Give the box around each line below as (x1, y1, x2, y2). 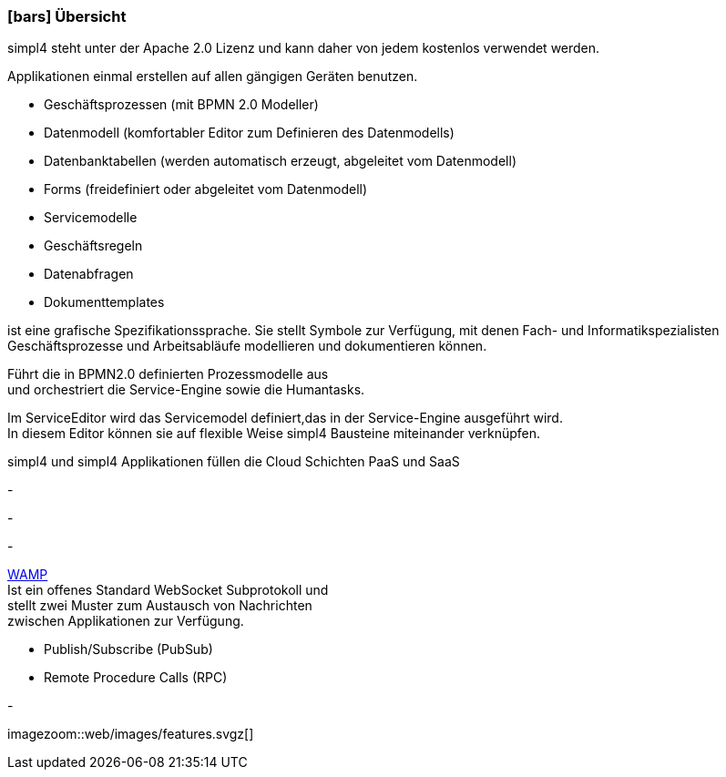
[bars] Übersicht (7, 7, 127, 26)
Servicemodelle (44, 210, 138, 226)
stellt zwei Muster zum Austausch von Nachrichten (7, 598, 312, 614)
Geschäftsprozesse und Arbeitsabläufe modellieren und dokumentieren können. (7, 338, 487, 354)
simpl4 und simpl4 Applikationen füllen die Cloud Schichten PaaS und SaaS (7, 454, 460, 470)
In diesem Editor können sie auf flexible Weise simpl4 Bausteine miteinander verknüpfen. (7, 425, 541, 442)
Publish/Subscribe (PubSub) (44, 641, 213, 658)
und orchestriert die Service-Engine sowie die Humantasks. (7, 382, 365, 398)
